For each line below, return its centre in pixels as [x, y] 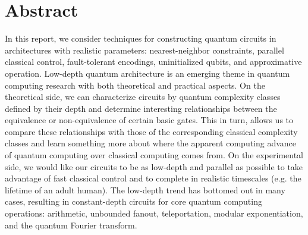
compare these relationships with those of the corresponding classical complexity [151, 131]
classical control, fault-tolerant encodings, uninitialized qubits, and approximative [153, 62]
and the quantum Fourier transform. [71, 225]
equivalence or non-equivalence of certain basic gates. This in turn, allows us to [149, 120]
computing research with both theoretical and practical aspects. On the [135, 85]
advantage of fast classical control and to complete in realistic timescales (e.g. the [153, 178]
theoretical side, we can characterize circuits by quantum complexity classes [143, 97]
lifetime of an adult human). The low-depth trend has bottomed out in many [145, 189]
